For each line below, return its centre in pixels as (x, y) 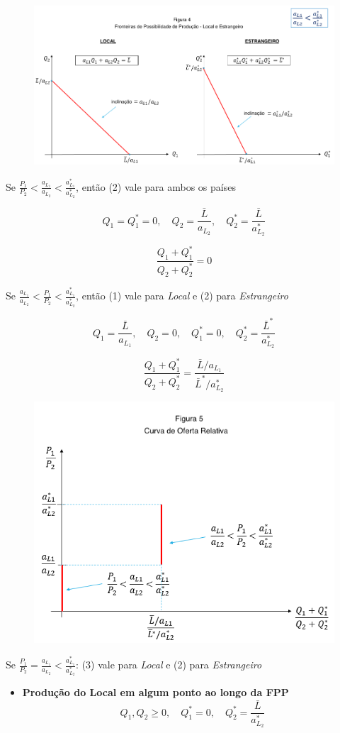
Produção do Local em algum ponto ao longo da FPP (155, 692)
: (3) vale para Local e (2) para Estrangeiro (169, 665)
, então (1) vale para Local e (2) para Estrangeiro (182, 296)
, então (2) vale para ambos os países (156, 186)
